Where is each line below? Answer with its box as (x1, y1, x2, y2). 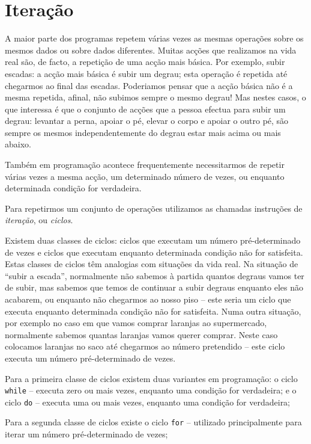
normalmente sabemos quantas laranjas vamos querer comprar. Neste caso (5, 328, 278, 341)
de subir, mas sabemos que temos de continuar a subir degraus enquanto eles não (5, 281, 303, 294)
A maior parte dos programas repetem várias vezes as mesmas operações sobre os (5, 32, 304, 45)
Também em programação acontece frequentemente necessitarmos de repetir (5, 158, 285, 171)
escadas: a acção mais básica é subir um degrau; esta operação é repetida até (5, 67, 288, 79)
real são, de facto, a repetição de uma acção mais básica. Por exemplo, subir (5, 55, 285, 68)
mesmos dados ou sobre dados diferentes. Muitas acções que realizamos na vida (5, 43, 297, 56)
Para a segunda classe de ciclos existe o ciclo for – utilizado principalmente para (5, 416, 302, 428)
